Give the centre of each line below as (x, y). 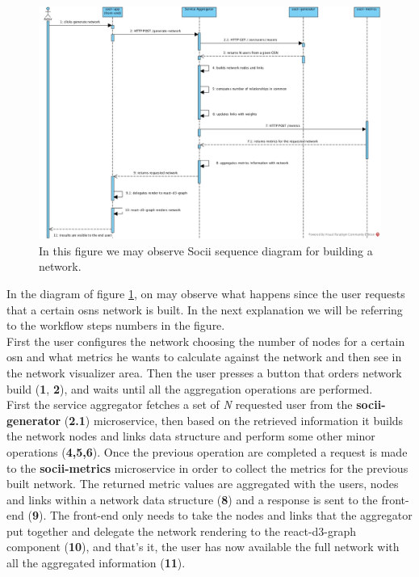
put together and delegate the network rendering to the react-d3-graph (182, 531)
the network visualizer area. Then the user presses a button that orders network (204, 372)
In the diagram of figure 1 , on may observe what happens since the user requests (206, 293)
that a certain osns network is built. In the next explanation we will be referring (205, 309)
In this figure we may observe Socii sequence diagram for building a (206, 250)
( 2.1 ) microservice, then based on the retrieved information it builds (234, 420)
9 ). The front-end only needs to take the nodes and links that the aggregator (222, 515)
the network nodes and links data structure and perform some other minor (191, 436)
